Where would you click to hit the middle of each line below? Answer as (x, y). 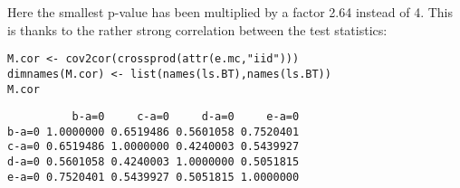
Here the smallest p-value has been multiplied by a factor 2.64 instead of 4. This (230, 12)
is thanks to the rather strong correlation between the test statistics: (197, 29)
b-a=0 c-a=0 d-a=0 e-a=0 (186, 117)
